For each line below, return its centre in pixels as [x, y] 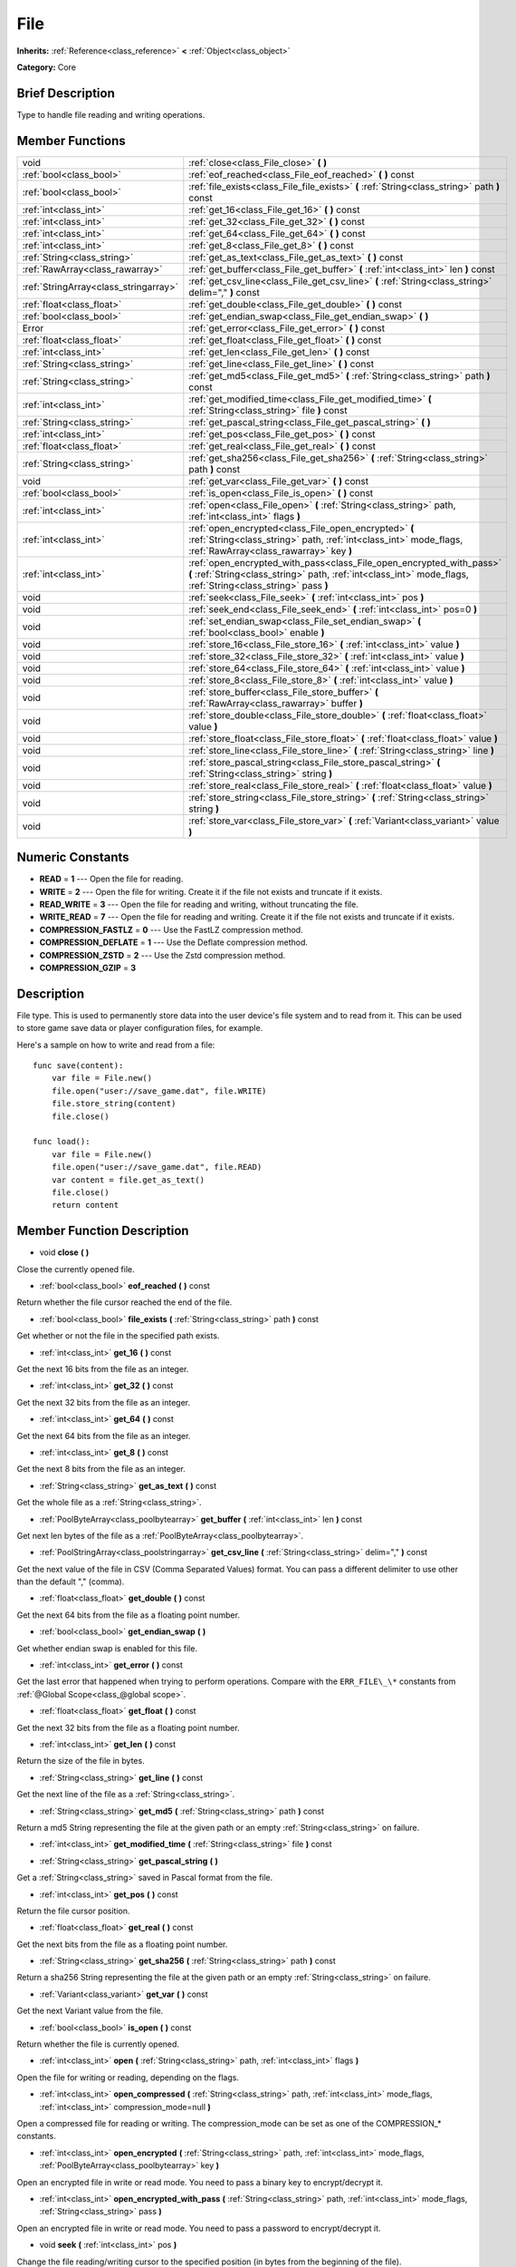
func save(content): [78, 1066]
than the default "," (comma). [71, 1581]
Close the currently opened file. [76, 1269]
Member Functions [71, 141]
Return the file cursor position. [73, 1911]
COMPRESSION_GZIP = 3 [88, 968]
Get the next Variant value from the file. [90, 2011]
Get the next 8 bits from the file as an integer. [101, 1469]
